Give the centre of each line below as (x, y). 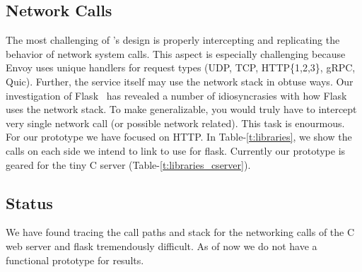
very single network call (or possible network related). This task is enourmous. (175, 123)
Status (29, 202)
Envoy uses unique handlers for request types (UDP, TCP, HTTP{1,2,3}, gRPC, (181, 67)
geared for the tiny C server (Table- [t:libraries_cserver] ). (128, 164)
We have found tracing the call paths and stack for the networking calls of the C (180, 232)
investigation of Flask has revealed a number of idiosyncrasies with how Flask (176, 95)
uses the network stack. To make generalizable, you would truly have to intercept (181, 109)
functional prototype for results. (75, 260)
